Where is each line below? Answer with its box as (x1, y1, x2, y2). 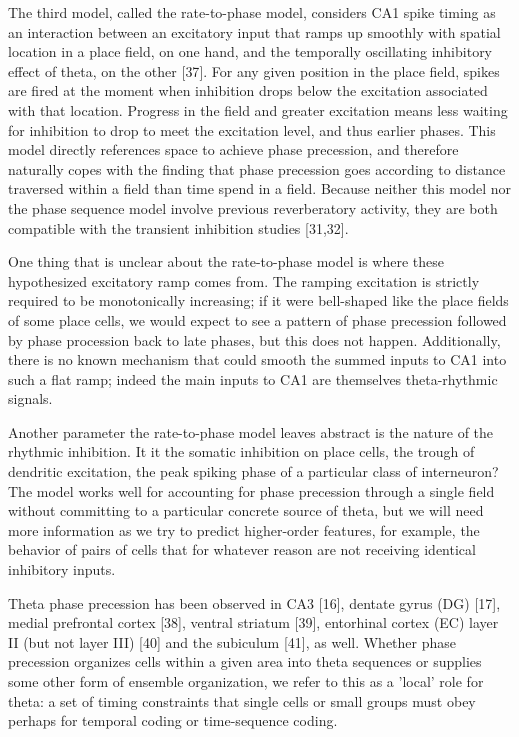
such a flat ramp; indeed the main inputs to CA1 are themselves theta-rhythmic (8, 368, 498, 389)
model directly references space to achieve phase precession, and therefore (8, 139, 459, 160)
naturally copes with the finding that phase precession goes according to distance (8, 158, 506, 179)
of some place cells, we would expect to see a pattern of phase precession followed (8, 309, 507, 330)
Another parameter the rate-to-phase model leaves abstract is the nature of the (8, 421, 494, 442)
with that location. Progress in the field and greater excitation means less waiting (8, 99, 508, 120)
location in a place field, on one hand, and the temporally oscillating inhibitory (8, 41, 493, 62)
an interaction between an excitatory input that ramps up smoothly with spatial (8, 21, 501, 42)
